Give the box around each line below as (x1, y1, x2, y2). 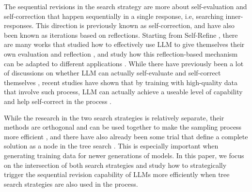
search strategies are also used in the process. (4, 178, 138, 189)
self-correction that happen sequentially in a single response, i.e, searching (4, 11, 223, 21)
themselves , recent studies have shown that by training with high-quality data (4, 77, 237, 87)
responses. (4, 20, 34, 30)
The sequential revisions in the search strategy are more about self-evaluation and (4, 1, 247, 11)
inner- (225, 11, 243, 21)
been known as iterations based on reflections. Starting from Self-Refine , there (4, 30, 238, 40)
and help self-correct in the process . (4, 96, 112, 106)
